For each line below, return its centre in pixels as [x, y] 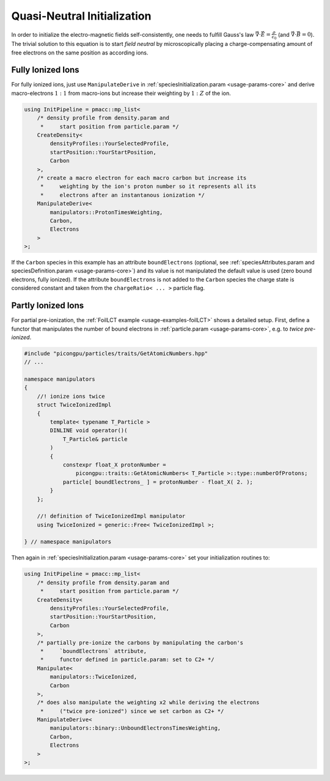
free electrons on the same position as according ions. [80, 53]
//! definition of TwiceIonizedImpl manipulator [111, 516]
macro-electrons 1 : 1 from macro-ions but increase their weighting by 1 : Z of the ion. [121, 93]
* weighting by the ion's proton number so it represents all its [148, 186]
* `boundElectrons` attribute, [93, 651]
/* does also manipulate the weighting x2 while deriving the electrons [148, 703]
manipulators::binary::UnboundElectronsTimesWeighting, [135, 728]
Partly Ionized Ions [48, 306]
